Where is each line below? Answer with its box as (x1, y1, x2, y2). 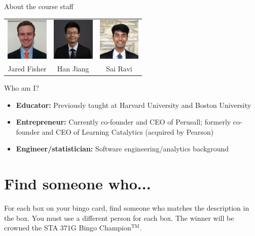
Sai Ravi (106, 63, 132, 73)
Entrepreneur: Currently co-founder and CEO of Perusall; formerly (16, 116, 231, 127)
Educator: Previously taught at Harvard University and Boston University (16, 99, 251, 110)
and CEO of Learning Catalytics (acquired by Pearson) (42, 126, 214, 137)
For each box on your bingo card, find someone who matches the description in (4, 203, 249, 213)
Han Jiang (57, 63, 89, 73)
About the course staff (4, 1, 74, 11)
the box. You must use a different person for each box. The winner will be (4, 212, 234, 223)
